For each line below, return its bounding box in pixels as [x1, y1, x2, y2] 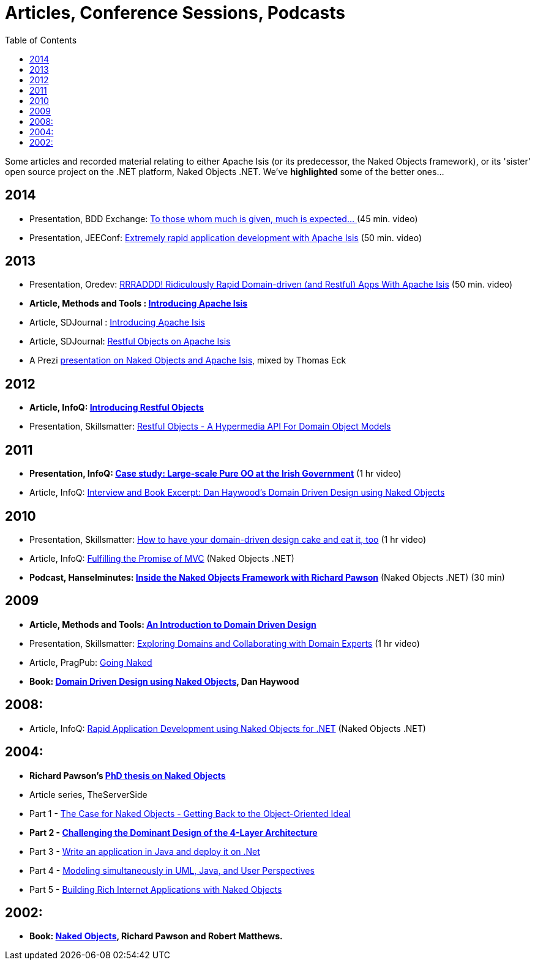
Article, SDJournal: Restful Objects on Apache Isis [29, 336, 231, 347]
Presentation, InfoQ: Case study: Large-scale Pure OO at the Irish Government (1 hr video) [29, 468, 402, 479]
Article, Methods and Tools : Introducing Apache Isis [29, 298, 248, 309]
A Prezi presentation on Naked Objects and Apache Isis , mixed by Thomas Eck [29, 355, 346, 366]
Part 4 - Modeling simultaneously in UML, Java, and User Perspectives [29, 865, 315, 876]
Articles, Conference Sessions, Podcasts [5, 2, 345, 23]
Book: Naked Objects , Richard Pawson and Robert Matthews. [29, 931, 283, 942]
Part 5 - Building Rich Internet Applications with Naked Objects [29, 884, 282, 895]
